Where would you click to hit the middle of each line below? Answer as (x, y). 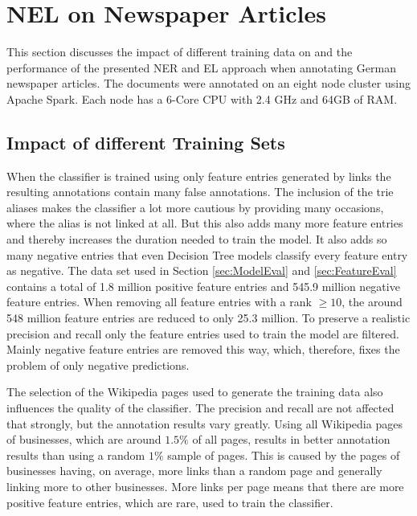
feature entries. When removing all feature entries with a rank (159, 302)
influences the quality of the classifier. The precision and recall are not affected (200, 408)
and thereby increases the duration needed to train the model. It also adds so (197, 239)
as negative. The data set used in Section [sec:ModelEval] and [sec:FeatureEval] (202, 270)
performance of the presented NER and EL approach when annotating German (201, 67)
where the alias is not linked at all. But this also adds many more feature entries (205, 223)
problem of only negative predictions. (98, 364)
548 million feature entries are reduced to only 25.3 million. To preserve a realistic (208, 318)
